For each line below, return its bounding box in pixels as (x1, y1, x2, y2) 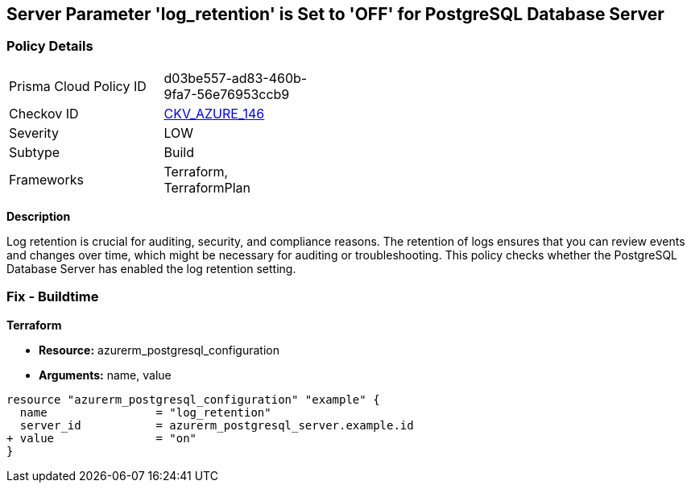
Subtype (9, 143, 60, 160)
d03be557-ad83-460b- (163, 69, 308, 86)
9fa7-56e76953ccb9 (163, 85, 290, 102)
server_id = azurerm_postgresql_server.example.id (19, 418, 414, 432)
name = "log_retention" (19, 405, 271, 419)
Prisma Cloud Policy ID (9, 77, 147, 94)
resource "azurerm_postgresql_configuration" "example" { (6, 392, 380, 406)
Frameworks (9, 171, 84, 188)
